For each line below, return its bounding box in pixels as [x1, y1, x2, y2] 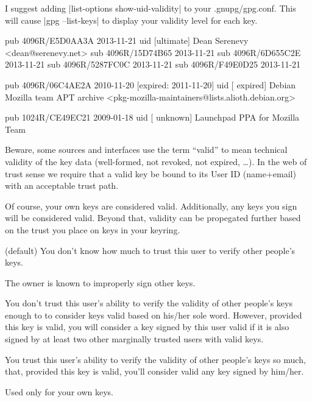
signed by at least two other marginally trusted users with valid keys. [5, 333, 264, 345]
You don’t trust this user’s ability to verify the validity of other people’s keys [5, 297, 292, 309]
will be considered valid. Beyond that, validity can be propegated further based [5, 211, 301, 224]
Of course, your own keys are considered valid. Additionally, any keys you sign [5, 199, 297, 212]
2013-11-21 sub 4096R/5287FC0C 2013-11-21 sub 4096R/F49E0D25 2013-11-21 [5, 58, 301, 71]
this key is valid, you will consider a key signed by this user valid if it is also [5, 320, 289, 333]
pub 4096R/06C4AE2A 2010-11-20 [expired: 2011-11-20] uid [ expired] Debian [5, 78, 296, 91]
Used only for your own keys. [5, 385, 113, 398]
